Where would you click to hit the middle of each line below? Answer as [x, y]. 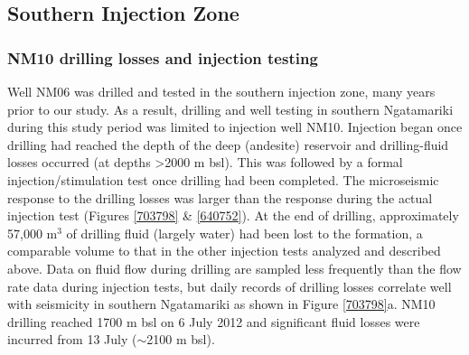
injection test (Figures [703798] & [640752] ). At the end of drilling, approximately [233, 215]
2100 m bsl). [181, 339]
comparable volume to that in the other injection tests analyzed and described [224, 251]
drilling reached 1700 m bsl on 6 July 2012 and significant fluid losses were [214, 321]
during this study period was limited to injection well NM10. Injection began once [235, 127]
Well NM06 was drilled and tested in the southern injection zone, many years [221, 91]
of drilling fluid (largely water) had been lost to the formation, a [244, 233]
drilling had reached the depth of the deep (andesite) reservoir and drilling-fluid [228, 144]
